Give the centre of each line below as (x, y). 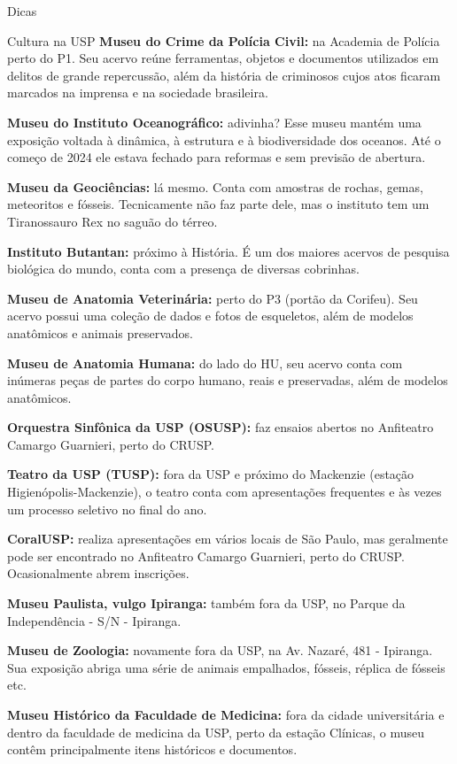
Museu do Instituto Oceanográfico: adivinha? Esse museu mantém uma (214, 122)
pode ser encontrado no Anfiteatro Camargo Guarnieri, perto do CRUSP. (206, 556)
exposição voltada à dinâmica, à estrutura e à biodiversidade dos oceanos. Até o (224, 139)
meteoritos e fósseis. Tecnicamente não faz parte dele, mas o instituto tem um (218, 204)
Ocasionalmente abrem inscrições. (98, 573)
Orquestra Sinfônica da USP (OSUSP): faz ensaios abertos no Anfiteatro (221, 427)
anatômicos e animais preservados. (100, 332)
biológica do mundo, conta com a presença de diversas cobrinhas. (183, 269)
